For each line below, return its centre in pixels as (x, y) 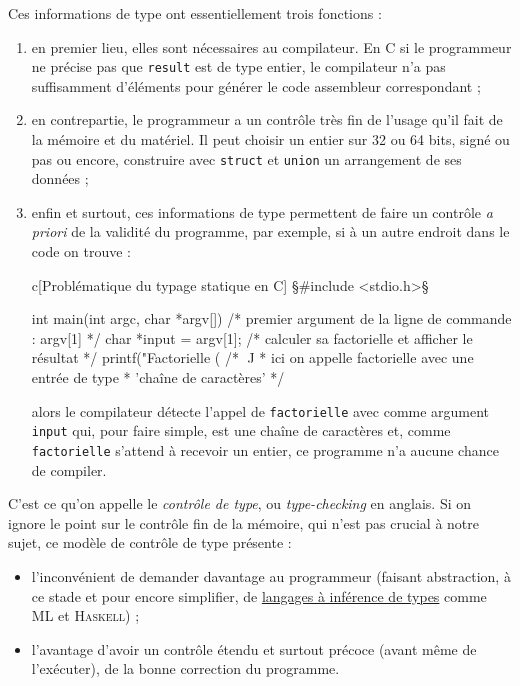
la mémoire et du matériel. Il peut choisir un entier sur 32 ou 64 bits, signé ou (270, 139)
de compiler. (69, 469)
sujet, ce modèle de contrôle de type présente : (150, 542)
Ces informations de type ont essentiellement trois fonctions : (195, 13)
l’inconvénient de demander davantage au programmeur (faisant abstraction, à (271, 575)
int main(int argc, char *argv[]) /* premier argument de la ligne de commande (271, 318)
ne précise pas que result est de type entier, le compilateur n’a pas (238, 66)
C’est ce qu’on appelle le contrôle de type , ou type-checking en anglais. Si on (240, 503)
